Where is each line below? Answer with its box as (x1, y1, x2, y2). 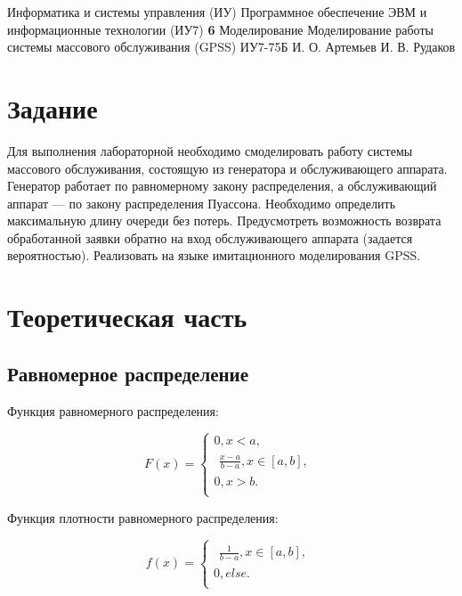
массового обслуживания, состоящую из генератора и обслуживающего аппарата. (7, 159, 448, 177)
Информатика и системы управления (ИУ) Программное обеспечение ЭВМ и (7, 3, 427, 20)
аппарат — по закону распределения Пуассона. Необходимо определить (7, 193, 396, 212)
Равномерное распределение (7, 359, 249, 387)
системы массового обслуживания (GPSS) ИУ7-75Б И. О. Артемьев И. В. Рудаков (7, 37, 456, 56)
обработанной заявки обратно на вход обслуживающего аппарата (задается (7, 228, 413, 247)
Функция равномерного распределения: (7, 401, 219, 420)
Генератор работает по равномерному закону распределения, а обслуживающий (7, 176, 437, 195)
